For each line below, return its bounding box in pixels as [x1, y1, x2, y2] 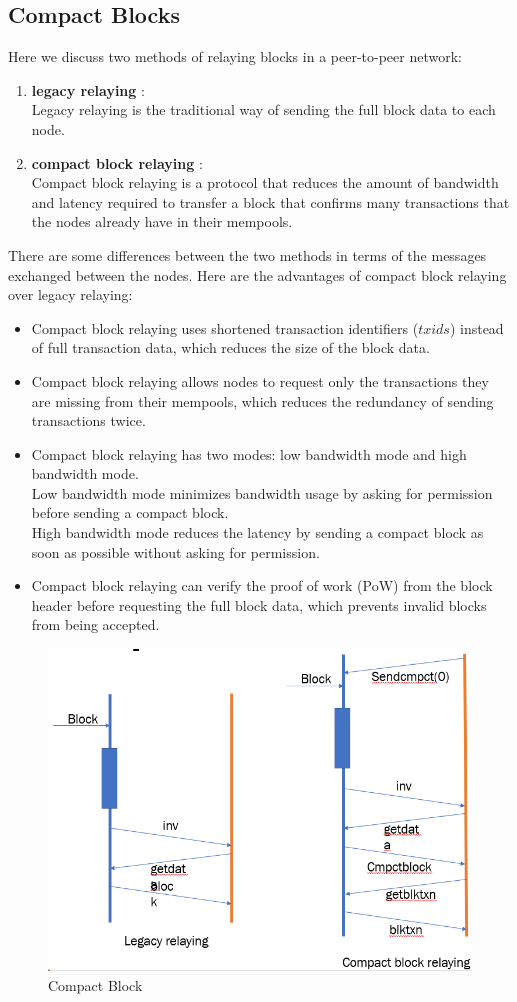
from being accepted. [31, 614, 160, 635]
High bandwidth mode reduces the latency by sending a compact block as [31, 522, 484, 543]
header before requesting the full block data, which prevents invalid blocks [31, 594, 487, 615]
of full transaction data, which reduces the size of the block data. [31, 337, 430, 358]
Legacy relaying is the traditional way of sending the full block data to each [31, 99, 496, 120]
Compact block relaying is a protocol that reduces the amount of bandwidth [31, 172, 499, 193]
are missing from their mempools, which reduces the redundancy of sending [31, 390, 494, 411]
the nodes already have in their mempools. [31, 211, 293, 232]
